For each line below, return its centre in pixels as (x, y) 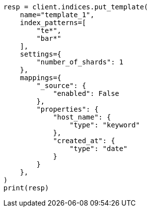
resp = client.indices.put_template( (76, 7)
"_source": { (61, 86)
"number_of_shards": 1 (80, 62)
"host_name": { (82, 117)
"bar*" (49, 38)
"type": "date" (98, 149)
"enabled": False (86, 93)
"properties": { (67, 109)
